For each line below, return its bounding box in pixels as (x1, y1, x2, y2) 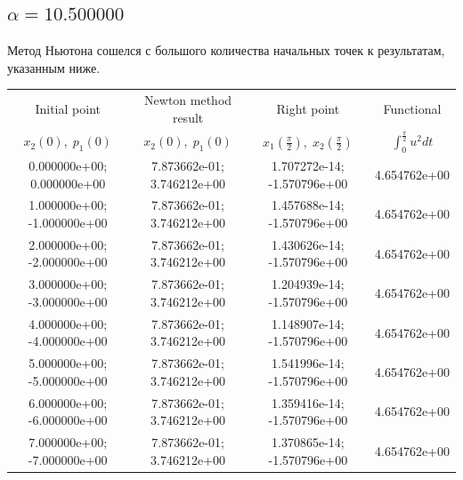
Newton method (144, 91, 232, 109)
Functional (383, 99, 442, 117)
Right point (276, 99, 340, 117)
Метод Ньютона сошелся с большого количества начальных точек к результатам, (7, 41, 445, 60)
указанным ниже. (7, 58, 101, 76)
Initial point (35, 99, 101, 117)
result (172, 108, 204, 126)
